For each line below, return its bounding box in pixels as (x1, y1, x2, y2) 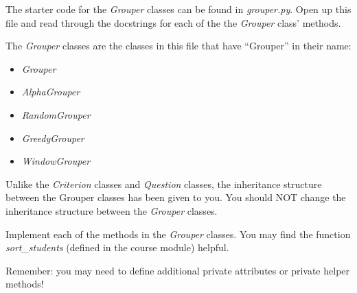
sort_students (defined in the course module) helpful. (5, 240, 229, 255)
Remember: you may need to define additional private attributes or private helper (5, 263, 350, 277)
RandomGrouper (21, 107, 91, 121)
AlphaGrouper (21, 84, 80, 99)
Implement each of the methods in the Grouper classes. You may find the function (5, 226, 351, 241)
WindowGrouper (21, 154, 91, 168)
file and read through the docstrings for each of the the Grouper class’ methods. (5, 15, 341, 30)
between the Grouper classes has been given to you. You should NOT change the (5, 190, 346, 204)
